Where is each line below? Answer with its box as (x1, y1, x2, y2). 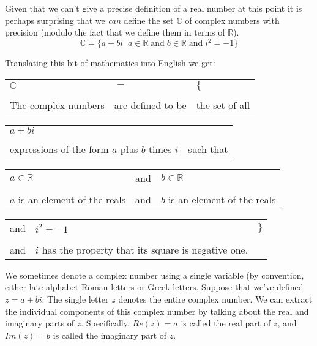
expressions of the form (10, 141, 109, 156)
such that (188, 141, 228, 156)
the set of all (196, 97, 250, 112)
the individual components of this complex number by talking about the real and (5, 304, 309, 317)
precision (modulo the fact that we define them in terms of (5, 26, 225, 39)
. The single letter (42, 293, 109, 306)
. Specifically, (81, 317, 130, 329)
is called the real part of (181, 317, 271, 329)
